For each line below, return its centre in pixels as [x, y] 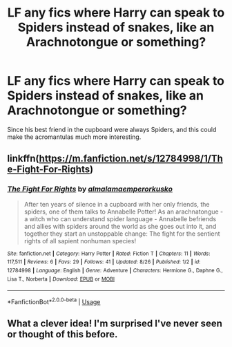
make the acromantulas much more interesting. [74, 137]
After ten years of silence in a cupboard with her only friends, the [117, 204]
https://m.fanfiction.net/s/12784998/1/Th [131, 159]
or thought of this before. [62, 334]
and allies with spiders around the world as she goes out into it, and [120, 226]
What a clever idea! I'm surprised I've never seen [115, 324]
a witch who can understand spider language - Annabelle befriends [120, 218]
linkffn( [23, 159]
